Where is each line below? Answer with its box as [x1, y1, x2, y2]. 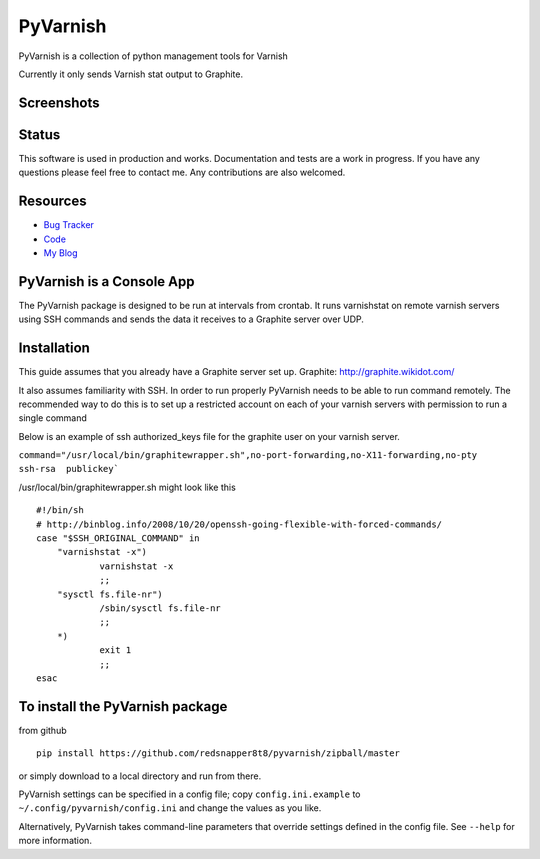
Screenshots [18, 94, 100, 111]
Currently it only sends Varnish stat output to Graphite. [18, 68, 244, 80]
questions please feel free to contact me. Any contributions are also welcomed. [18, 166, 346, 179]
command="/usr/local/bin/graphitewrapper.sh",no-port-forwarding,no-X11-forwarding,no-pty [18, 450, 478, 461]
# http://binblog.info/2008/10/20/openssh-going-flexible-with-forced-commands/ [36, 518, 443, 530]
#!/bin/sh [36, 505, 84, 516]
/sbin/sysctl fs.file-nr [99, 603, 222, 614]
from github [18, 724, 67, 736]
